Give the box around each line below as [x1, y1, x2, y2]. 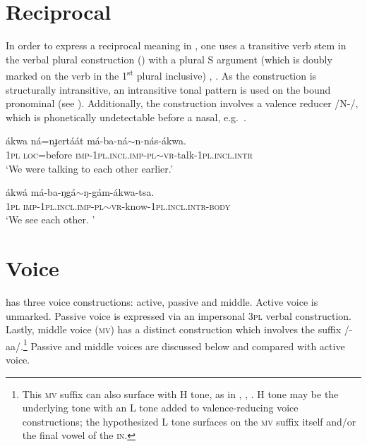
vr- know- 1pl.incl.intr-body [111, 198, 231, 213]
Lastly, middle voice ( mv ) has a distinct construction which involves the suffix [6, 322, 342, 337]
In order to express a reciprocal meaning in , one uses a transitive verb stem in [6, 38, 347, 53]
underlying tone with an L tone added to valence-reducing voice [22, 400, 299, 415]
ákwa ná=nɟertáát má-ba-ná [6, 133, 128, 148]
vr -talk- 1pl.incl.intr [163, 147, 253, 161]
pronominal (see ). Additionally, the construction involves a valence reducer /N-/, [6, 96, 359, 111]
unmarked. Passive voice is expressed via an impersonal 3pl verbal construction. [6, 308, 351, 323]
